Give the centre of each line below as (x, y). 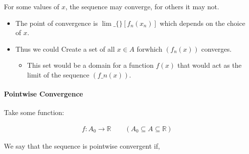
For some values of (32, 6)
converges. (216, 48)
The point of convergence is (57, 23)
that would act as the (209, 65)
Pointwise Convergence (44, 94)
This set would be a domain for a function (91, 65)
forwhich (149, 48)
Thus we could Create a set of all (65, 48)
